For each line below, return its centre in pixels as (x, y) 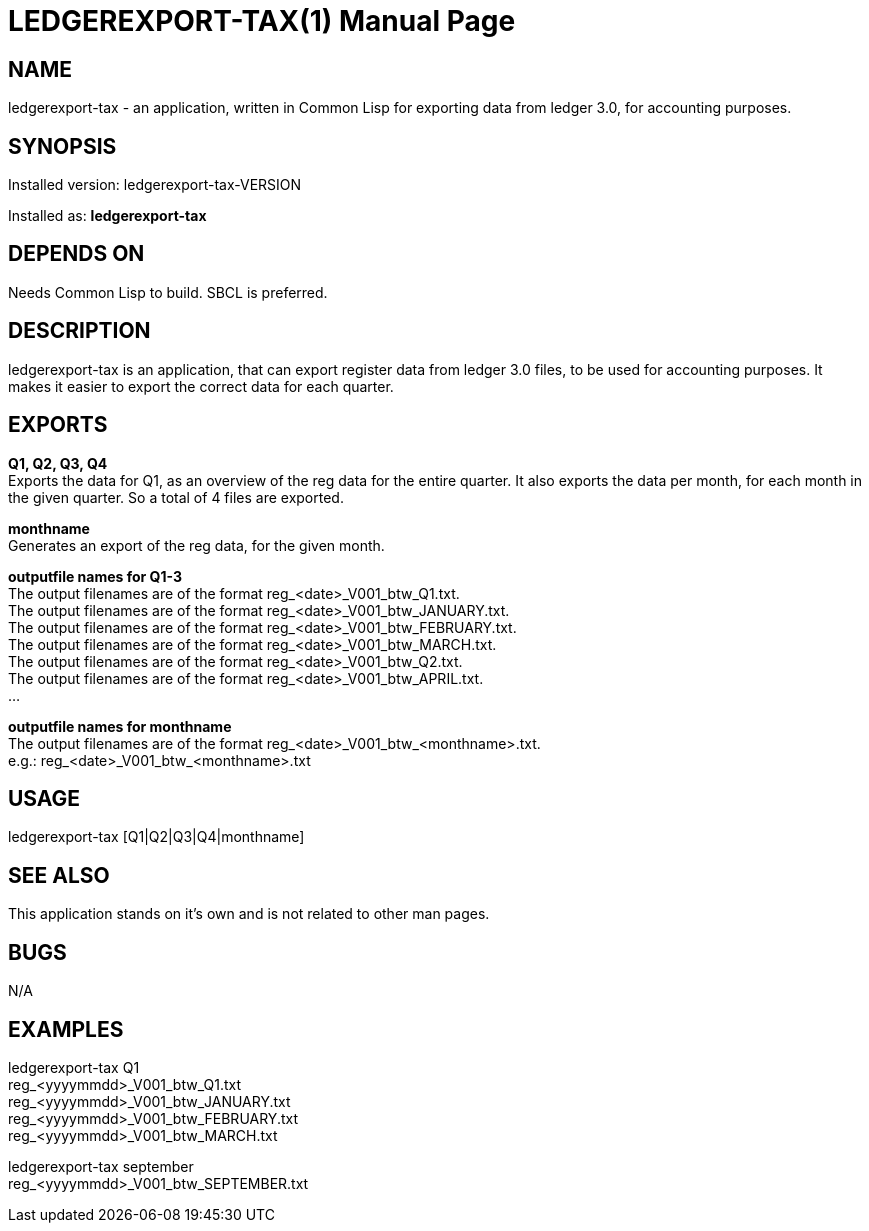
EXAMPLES (66, 1029)
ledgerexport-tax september (101, 1166)
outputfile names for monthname (120, 726)
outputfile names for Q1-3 (95, 576)
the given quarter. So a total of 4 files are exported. (176, 497)
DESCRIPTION (79, 331)
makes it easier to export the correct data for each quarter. (201, 386)
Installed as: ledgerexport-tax (107, 216)
